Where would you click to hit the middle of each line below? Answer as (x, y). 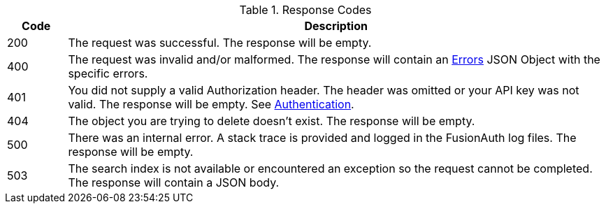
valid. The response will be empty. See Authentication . (211, 104)
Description (336, 26)
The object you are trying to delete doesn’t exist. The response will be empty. (272, 121)
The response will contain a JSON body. (174, 182)
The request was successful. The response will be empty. (220, 43)
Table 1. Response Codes (305, 10)
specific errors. (108, 73)
